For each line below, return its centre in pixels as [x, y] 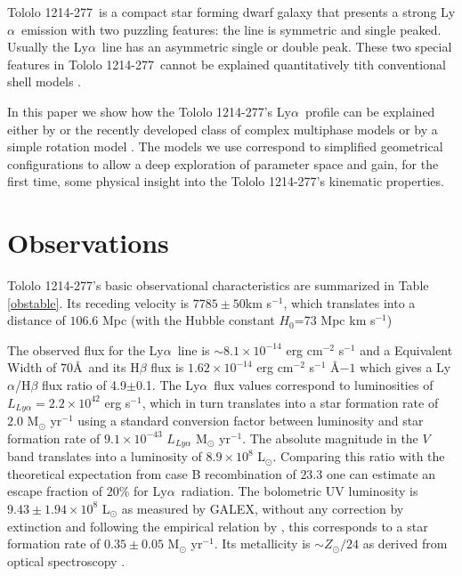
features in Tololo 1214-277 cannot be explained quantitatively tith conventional [227, 64]
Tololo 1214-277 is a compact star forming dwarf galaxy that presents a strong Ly [231, 12]
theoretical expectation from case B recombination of [152, 473]
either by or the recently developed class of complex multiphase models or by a [223, 129]
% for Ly [143, 491]
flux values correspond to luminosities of [324, 385]
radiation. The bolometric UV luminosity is [300, 491]
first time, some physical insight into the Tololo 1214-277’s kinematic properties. [226, 181]
